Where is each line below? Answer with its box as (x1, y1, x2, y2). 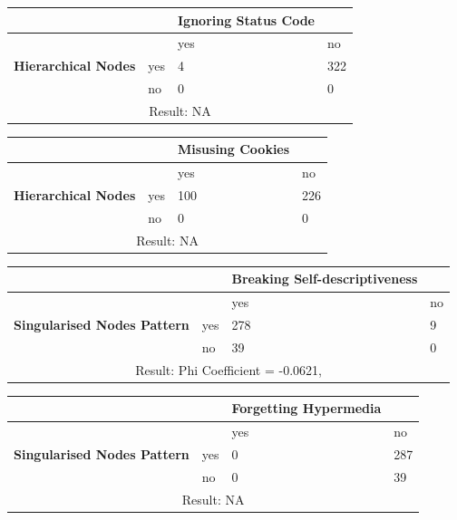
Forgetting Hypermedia (231, 399, 382, 418)
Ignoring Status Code (177, 10, 316, 29)
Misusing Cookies (177, 140, 290, 159)
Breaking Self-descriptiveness (231, 269, 418, 288)
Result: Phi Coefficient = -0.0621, (135, 360, 322, 379)
